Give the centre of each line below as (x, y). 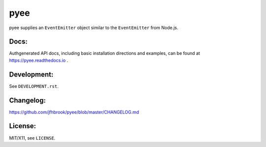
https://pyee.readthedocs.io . (39, 60)
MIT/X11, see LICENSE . (32, 138)
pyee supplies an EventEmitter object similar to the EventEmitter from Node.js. (94, 28)
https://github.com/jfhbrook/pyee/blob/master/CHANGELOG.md (74, 112)
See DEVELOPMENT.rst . (34, 86)
